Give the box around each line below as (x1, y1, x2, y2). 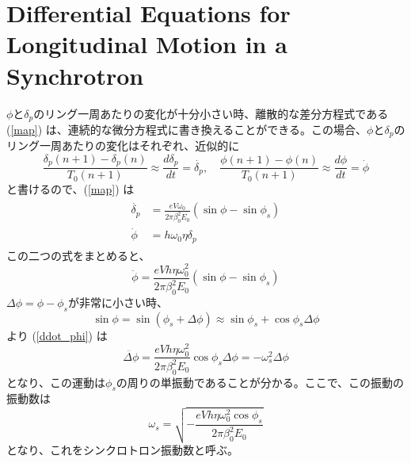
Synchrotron (6, 59, 144, 91)
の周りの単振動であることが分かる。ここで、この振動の (116, 373, 405, 390)
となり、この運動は (6, 373, 106, 390)
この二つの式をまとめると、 (6, 247, 150, 263)
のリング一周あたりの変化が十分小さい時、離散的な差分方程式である (33, 105, 389, 121)
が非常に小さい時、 (67, 293, 168, 310)
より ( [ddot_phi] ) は (6, 327, 108, 343)
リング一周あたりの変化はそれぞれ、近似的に (6, 137, 240, 154)
